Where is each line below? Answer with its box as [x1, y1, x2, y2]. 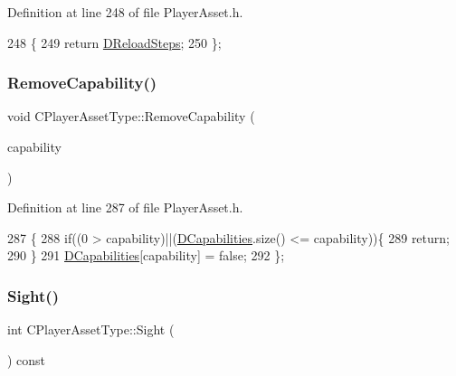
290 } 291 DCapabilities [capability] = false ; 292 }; [7, 246, 285, 265]
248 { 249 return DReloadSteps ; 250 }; [7, 33, 222, 52]
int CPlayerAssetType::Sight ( [7, 320, 175, 339]
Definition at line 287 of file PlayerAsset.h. [7, 198, 243, 217]
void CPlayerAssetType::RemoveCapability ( [7, 107, 255, 126]
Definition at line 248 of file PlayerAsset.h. [7, 3, 243, 21]
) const [7, 350, 46, 369]
